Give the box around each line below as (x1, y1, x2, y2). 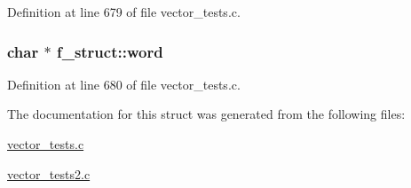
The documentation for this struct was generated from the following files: (7, 105, 406, 123)
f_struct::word (56, 40, 163, 62)
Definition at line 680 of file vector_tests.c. (7, 74, 241, 93)
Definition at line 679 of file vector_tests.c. (7, 3, 241, 20)
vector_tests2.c (7, 164, 91, 183)
